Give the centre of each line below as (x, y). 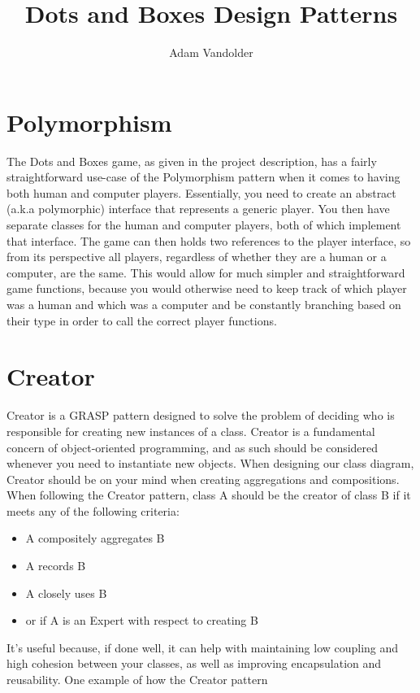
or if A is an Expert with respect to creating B (142, 620)
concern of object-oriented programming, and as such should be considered (193, 447)
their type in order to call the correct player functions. (142, 320)
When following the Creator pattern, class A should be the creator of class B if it (209, 495)
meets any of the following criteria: (93, 510)
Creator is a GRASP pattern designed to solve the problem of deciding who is (201, 415)
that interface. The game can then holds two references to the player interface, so (209, 240)
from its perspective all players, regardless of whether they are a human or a (197, 257)
